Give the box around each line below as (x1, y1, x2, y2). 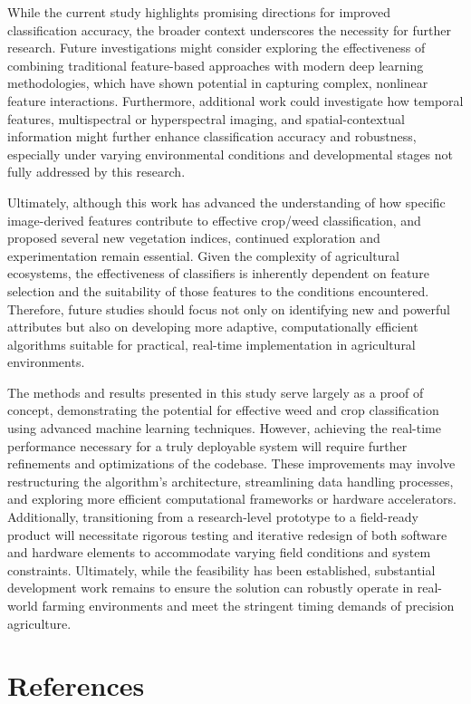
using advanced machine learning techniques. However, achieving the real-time (7, 419, 441, 438)
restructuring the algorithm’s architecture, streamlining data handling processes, (7, 471, 454, 490)
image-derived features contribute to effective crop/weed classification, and (7, 210, 421, 229)
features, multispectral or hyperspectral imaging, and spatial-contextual (7, 109, 405, 128)
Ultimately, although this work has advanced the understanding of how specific (7, 192, 446, 211)
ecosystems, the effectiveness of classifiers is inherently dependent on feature (7, 264, 429, 283)
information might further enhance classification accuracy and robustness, (7, 127, 417, 146)
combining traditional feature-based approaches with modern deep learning (7, 55, 424, 74)
